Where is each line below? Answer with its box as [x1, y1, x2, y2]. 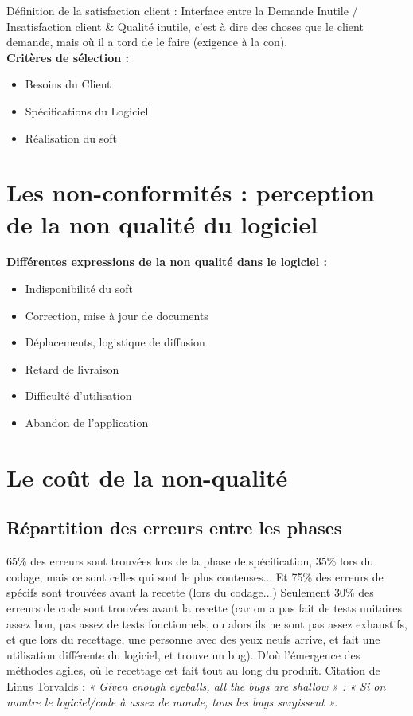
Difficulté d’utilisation [25, 387, 132, 404]
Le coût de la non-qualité [6, 460, 288, 493]
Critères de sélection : [6, 49, 130, 65]
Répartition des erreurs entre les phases [6, 515, 342, 540]
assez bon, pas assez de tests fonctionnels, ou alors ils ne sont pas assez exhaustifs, [6, 615, 408, 632]
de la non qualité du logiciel [6, 207, 318, 240]
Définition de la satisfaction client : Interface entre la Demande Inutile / [6, 2, 358, 18]
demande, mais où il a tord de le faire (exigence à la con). [6, 33, 288, 50]
